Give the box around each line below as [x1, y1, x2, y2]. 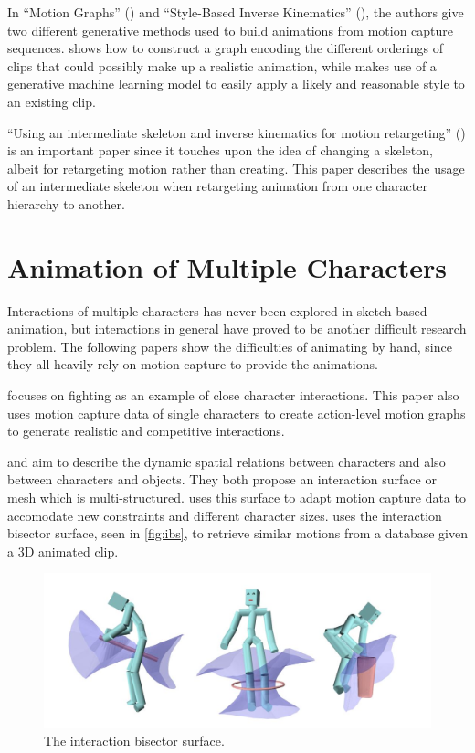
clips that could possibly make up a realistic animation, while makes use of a [7, 56, 437, 75]
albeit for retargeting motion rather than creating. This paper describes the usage [7, 158, 465, 177]
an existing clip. [7, 91, 96, 111]
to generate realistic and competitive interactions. [7, 421, 285, 440]
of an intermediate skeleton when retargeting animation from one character [7, 176, 427, 196]
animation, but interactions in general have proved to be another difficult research [7, 319, 467, 338]
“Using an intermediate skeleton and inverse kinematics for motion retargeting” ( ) [7, 122, 466, 142]
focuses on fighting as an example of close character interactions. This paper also [7, 386, 459, 405]
